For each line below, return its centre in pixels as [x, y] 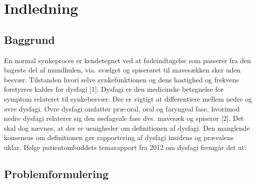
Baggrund [30, 39]
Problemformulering [56, 173]
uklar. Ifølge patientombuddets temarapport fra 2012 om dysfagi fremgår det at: [125, 147]
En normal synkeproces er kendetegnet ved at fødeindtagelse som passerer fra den [128, 60]
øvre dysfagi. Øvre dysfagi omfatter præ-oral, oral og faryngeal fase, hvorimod [122, 108]
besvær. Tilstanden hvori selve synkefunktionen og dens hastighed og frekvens [122, 79]
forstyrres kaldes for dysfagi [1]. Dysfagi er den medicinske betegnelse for [114, 89]
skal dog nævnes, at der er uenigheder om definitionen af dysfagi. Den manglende [127, 128]
